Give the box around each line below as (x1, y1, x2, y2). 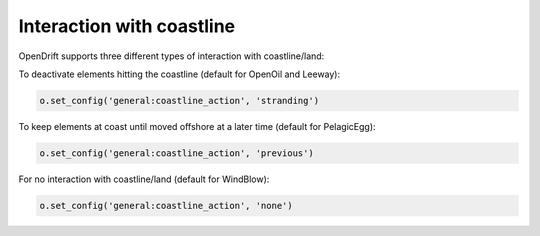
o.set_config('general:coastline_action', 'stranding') (39, 95, 320, 106)
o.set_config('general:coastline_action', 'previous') (39, 147, 314, 159)
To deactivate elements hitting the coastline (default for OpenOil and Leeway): (18, 68, 341, 80)
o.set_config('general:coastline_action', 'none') (39, 200, 294, 211)
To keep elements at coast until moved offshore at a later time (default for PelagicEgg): (18, 120, 376, 132)
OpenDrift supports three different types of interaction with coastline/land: (18, 50, 325, 62)
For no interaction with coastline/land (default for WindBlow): (18, 173, 270, 185)
